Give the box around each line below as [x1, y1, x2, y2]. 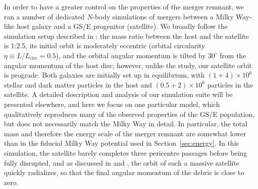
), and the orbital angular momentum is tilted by [56, 50, 206, 60]
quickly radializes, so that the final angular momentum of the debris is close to [4, 167, 244, 178]
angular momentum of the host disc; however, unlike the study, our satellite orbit [4, 60, 252, 70]
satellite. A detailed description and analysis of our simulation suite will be [4, 89, 233, 99]
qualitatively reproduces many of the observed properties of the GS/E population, [4, 108, 255, 119]
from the [220, 50, 246, 60]
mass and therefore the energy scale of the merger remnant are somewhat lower [4, 128, 246, 138]
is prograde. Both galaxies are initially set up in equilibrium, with [4, 70, 205, 80]
